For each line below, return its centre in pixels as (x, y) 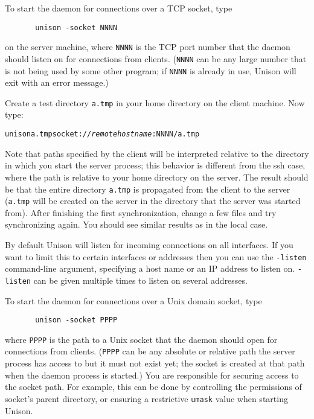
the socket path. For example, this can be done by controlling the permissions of (153, 387)
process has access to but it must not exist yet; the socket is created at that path (155, 363)
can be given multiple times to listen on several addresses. (140, 280)
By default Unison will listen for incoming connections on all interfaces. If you (149, 245)
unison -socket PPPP (76, 320)
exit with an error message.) (57, 82)
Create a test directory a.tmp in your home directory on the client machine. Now (155, 102)
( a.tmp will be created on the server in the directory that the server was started (153, 201)
